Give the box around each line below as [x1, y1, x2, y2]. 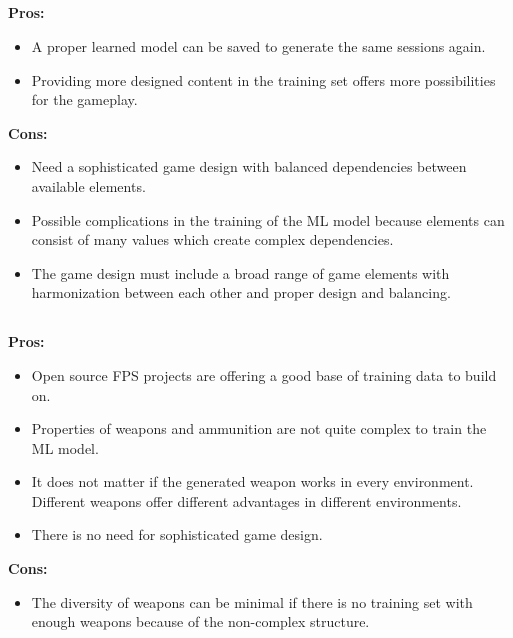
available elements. [31, 175, 146, 196]
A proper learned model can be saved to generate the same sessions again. [31, 35, 486, 56]
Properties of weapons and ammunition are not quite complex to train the [31, 418, 487, 439]
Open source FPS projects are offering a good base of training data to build [31, 364, 497, 385]
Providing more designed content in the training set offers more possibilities [31, 69, 496, 90]
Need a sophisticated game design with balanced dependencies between [31, 156, 467, 177]
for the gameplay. [31, 89, 138, 110]
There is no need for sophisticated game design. [31, 524, 323, 545]
